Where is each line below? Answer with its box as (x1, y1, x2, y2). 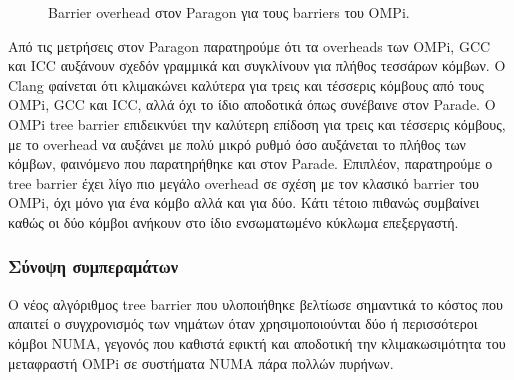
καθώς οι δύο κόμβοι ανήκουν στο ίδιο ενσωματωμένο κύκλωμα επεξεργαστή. (8, 211, 459, 232)
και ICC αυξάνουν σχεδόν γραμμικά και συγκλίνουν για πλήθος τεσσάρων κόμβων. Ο (8, 55, 506, 76)
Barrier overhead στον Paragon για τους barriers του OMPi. (48, 2, 410, 22)
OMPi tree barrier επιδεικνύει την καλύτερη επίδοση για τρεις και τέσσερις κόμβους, (8, 113, 506, 134)
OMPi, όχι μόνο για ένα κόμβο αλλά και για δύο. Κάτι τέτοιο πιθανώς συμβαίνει (8, 192, 480, 213)
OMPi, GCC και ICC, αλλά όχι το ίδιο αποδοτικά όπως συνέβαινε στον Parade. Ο (8, 94, 496, 115)
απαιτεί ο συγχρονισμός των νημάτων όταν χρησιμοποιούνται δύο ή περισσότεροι (8, 313, 478, 334)
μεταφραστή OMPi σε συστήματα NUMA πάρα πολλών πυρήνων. (8, 352, 394, 373)
